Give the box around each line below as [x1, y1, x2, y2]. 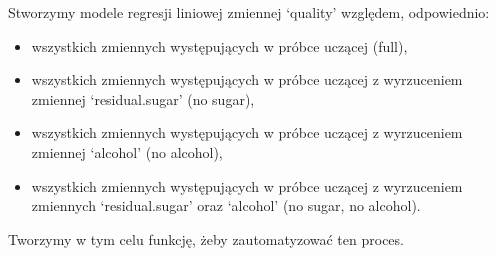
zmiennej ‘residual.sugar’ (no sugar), [31, 88, 255, 109]
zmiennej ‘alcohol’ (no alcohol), [31, 141, 223, 162]
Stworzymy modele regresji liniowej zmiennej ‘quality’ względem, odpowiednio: [8, 2, 490, 22]
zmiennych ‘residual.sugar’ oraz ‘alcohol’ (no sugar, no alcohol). [31, 195, 421, 216]
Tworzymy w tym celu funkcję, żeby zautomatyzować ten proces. [8, 228, 404, 249]
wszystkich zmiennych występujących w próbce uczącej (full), [31, 35, 408, 56]
